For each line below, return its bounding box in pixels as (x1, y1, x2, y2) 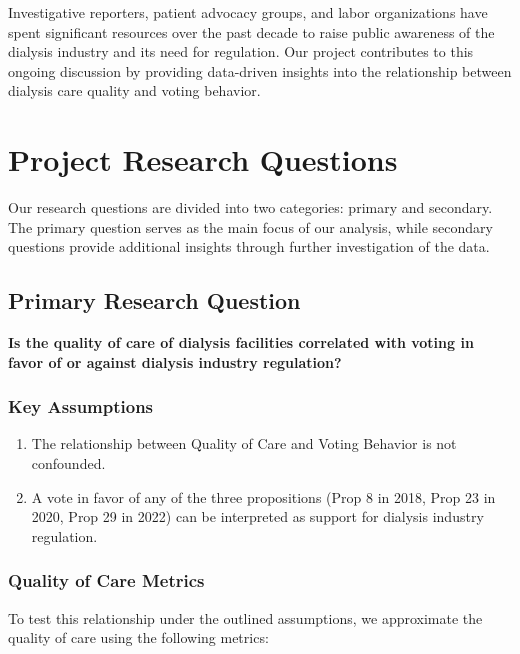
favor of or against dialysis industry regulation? (8, 351, 342, 372)
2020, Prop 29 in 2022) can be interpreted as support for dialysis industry (31, 506, 484, 527)
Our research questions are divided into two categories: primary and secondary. (8, 197, 493, 218)
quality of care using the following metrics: (8, 627, 269, 648)
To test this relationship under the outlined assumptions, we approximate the (8, 607, 483, 628)
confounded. (31, 453, 106, 474)
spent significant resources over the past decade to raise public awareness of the (8, 21, 495, 42)
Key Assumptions (8, 394, 154, 419)
